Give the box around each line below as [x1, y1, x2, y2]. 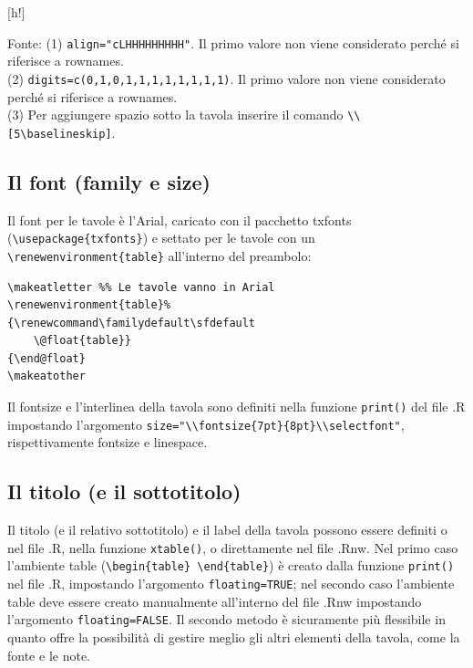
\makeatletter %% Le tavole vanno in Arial [7, 280, 275, 294]
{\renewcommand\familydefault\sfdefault [7, 316, 256, 329]
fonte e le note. [7, 645, 90, 664]
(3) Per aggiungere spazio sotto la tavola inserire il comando [7, 105, 344, 124]
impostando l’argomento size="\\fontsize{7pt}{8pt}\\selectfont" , [7, 414, 405, 433]
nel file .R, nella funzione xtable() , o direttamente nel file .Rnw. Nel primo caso [7, 538, 458, 557]
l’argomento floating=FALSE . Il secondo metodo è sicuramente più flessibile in [7, 610, 446, 629]
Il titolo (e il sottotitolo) [7, 477, 242, 506]
